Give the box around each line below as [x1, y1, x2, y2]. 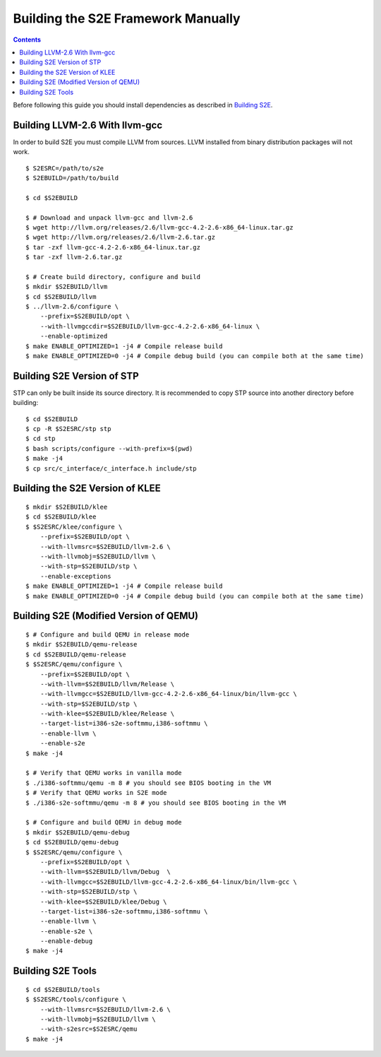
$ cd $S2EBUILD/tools [25, 986, 100, 993]
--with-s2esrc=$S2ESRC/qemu [40, 1025, 138, 1033]
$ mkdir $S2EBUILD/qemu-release [25, 640, 138, 649]
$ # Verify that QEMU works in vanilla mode [25, 769, 183, 777]
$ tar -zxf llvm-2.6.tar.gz [25, 253, 123, 261]
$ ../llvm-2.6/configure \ [25, 302, 119, 311]
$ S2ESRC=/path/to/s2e [25, 164, 104, 172]
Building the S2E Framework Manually [13, 11, 241, 26]
